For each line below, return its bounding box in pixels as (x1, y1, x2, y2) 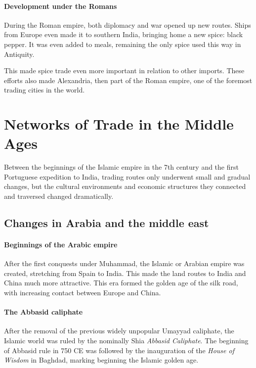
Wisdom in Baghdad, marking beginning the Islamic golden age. (4, 355, 199, 365)
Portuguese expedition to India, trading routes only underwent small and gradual (4, 171, 251, 182)
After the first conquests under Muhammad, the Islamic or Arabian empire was (4, 258, 245, 269)
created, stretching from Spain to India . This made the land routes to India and (4, 268, 246, 278)
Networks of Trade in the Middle (4, 114, 234, 134)
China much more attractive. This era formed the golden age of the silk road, (4, 277, 238, 288)
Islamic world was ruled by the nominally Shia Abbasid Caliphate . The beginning (4, 335, 249, 345)
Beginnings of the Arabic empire (4, 239, 118, 250)
